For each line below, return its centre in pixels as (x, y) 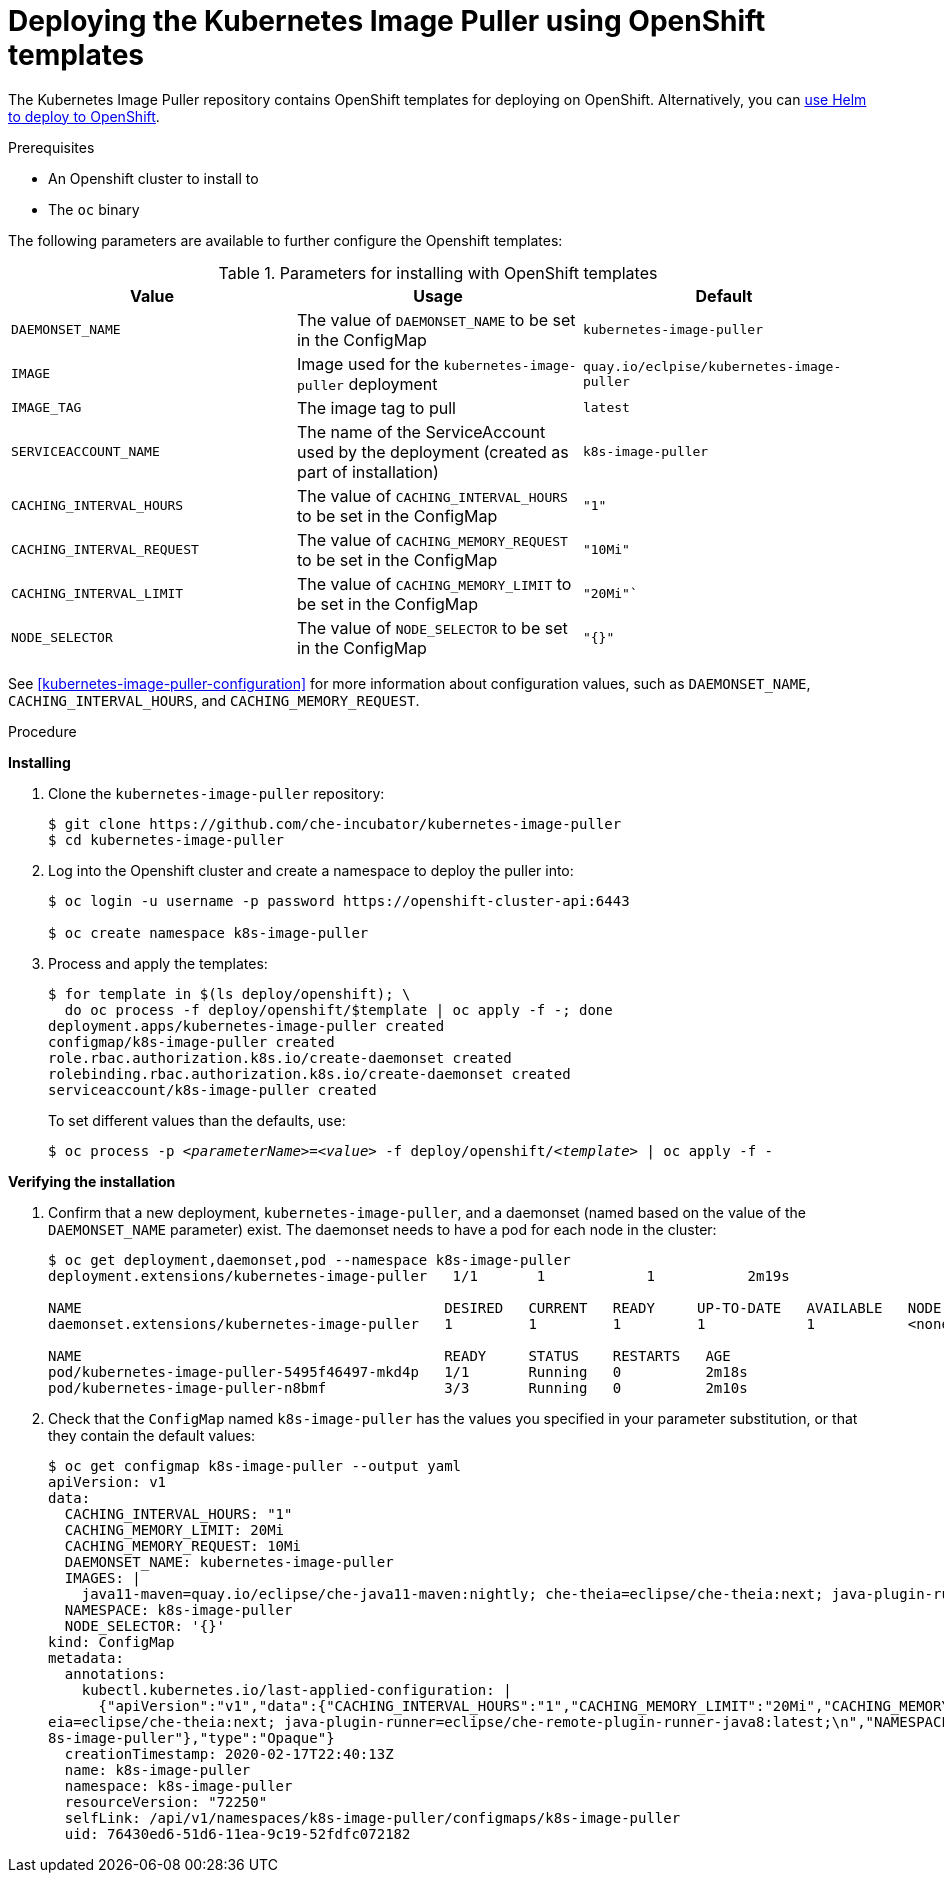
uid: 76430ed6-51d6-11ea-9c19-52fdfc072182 (237, 1833)
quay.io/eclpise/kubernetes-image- (712, 366)
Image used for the (368, 363)
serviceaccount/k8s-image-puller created (212, 1089)
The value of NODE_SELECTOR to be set (432, 627)
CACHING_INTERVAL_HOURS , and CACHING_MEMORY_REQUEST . (214, 700)
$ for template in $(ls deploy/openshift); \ (229, 993)
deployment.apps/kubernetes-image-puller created (246, 1025)
